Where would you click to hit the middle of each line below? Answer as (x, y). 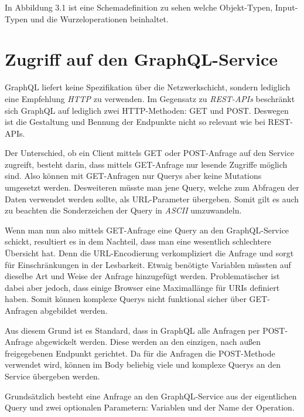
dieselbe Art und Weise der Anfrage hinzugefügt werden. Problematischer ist (142, 276)
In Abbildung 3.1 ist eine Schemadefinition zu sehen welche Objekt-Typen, (139, 7)
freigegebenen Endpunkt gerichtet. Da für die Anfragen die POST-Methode (140, 353)
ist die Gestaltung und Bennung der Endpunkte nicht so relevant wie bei (135, 122)
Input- (286, 7)
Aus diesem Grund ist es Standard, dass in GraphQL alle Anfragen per (132, 330)
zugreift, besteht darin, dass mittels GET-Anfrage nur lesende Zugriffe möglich (146, 164)
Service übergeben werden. (52, 376)
